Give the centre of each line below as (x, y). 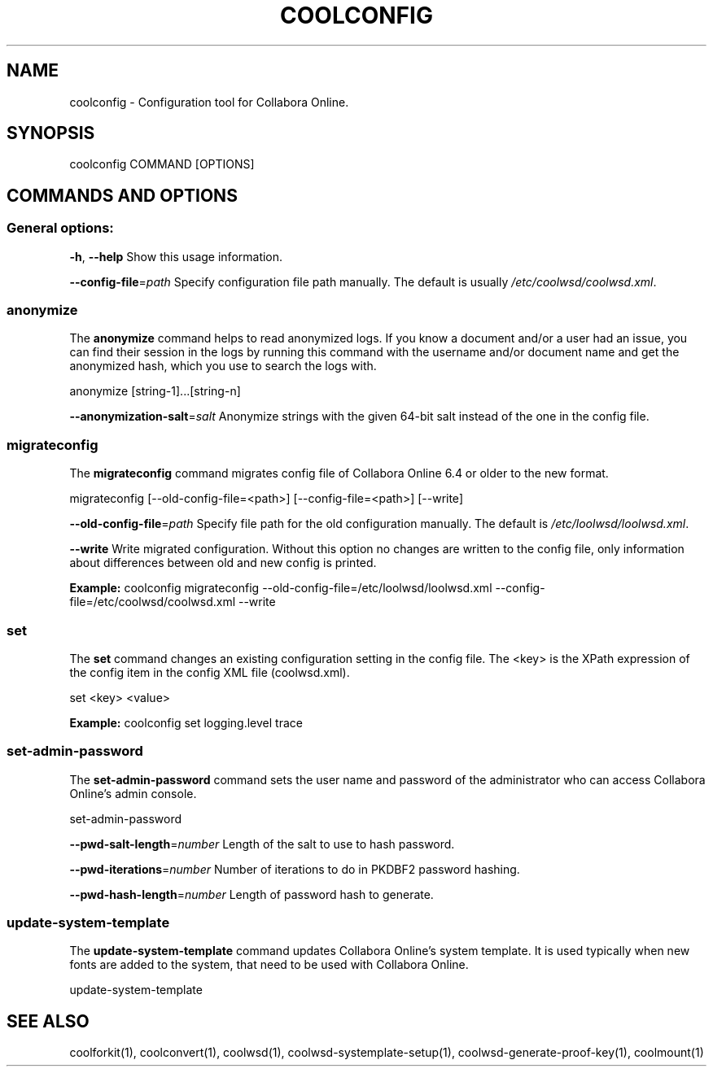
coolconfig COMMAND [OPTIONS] (162, 164)
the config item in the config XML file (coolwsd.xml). (210, 672)
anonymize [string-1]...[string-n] (155, 391)
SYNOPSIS (51, 133)
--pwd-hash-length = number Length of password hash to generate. (252, 894)
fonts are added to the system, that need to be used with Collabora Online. (269, 965)
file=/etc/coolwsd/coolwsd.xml (153, 602)
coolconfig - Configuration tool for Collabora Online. (209, 102)
